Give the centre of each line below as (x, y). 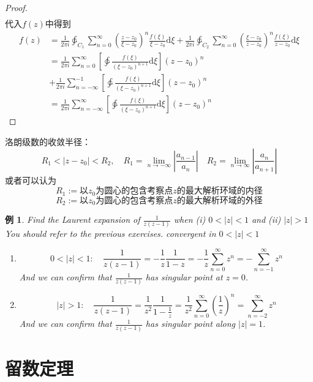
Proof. (16, 7)
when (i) (190, 219)
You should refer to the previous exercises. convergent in (111, 234)
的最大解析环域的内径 (220, 191)
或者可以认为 (31, 180)
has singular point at (184, 277)
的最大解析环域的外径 (220, 200)
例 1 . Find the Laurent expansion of (73, 219)
